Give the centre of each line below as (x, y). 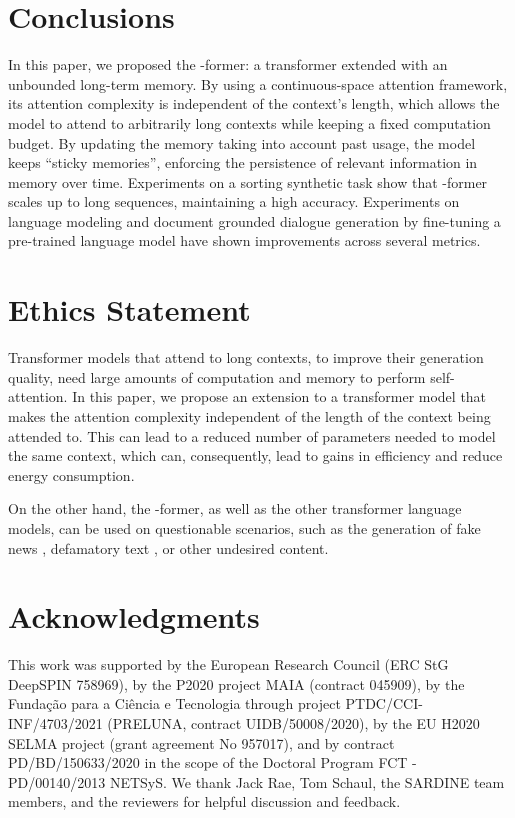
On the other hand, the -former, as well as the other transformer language (235, 508)
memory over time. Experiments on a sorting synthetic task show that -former (248, 181)
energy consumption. (71, 474)
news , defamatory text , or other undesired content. (168, 547)
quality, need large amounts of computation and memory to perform (217, 376)
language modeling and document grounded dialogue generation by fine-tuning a (254, 220)
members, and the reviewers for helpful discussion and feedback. (204, 801)
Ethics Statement (129, 309)
